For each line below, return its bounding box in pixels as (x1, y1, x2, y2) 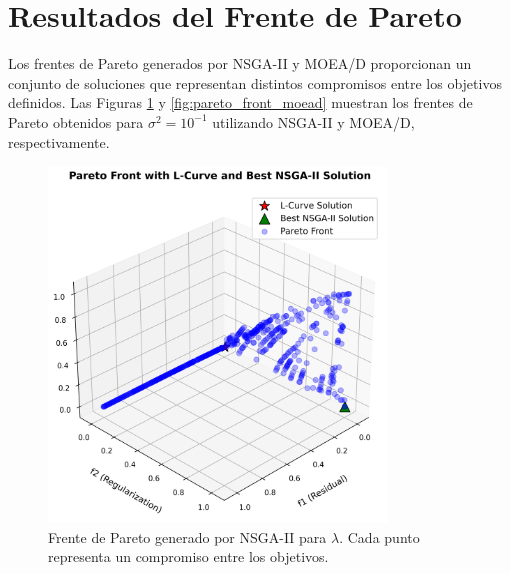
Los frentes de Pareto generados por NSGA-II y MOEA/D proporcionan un (8, 53, 472, 74)
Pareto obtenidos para (8, 111, 144, 132)
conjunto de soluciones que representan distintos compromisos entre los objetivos (8, 72, 502, 93)
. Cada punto (339, 526, 420, 547)
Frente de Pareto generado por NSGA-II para (48, 526, 327, 547)
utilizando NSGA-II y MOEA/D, (212, 111, 415, 132)
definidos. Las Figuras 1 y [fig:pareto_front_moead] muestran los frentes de (8, 92, 473, 113)
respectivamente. (8, 131, 110, 152)
